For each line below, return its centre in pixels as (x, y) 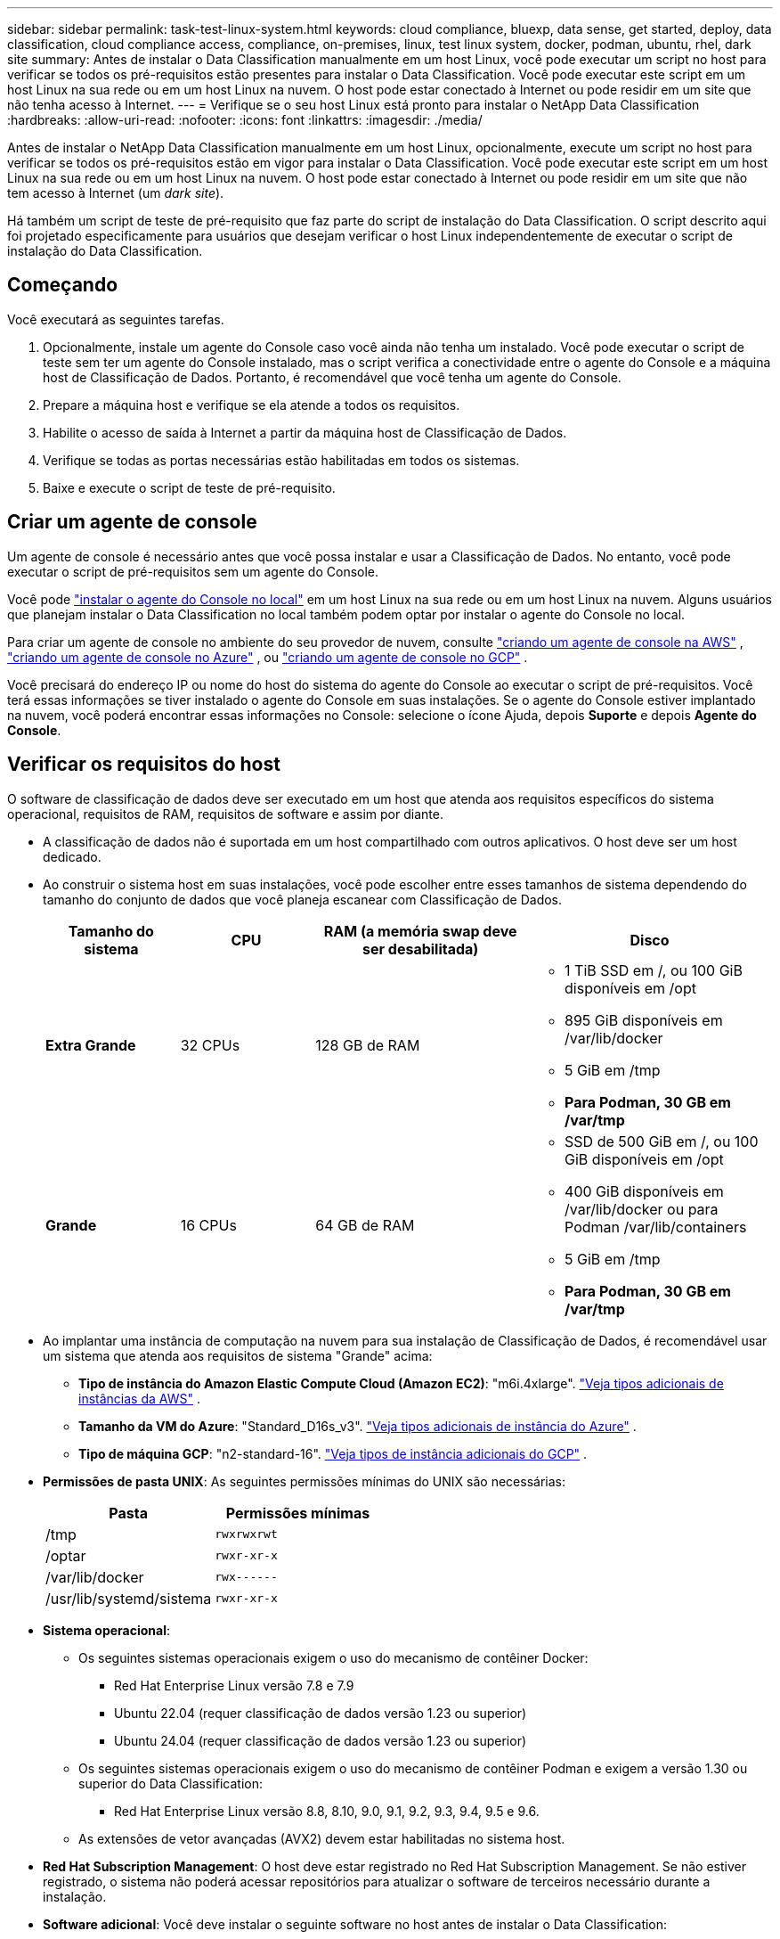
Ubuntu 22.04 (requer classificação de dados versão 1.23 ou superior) (321, 1713)
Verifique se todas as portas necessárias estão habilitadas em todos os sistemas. (281, 460)
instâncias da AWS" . (139, 1398)
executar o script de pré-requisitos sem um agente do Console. (193, 571)
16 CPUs (208, 1225)
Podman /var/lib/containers (656, 1227)
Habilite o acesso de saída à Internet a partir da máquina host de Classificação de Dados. (305, 432)
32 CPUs (210, 1045)
